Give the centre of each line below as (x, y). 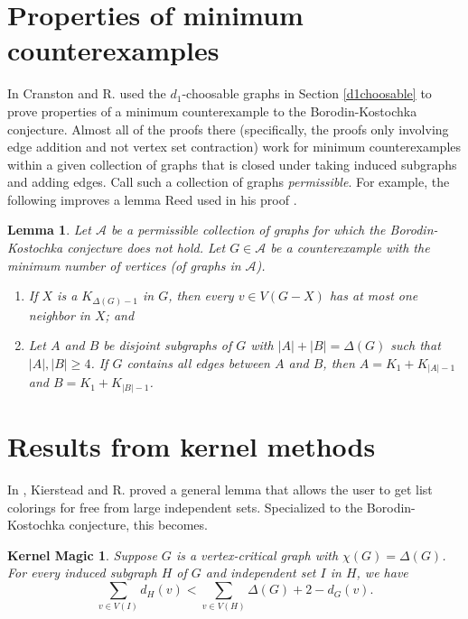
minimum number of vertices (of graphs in (124, 265)
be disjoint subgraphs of (168, 345)
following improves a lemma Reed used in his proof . (152, 199)
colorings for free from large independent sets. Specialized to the (185, 507)
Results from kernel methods (192, 446)
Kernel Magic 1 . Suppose (82, 554)
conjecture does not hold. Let (146, 248)
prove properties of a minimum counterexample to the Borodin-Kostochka (212, 111)
